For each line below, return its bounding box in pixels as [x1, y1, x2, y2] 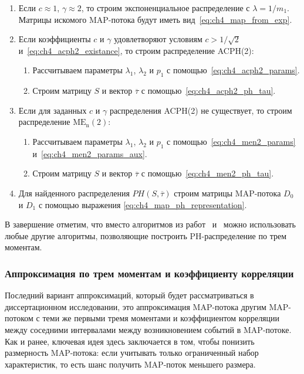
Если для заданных [18, 104, 87, 116]
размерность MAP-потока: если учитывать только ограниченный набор [5, 346, 259, 359]
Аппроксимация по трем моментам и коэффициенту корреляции [5, 266, 294, 280]
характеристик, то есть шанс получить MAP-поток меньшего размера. [5, 358, 256, 370]
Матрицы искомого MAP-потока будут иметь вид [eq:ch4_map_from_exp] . [18, 13, 292, 25]
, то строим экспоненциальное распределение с [81, 2, 250, 13]
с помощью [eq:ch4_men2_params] [167, 135, 296, 147]
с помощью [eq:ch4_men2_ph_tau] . [141, 167, 274, 179]
